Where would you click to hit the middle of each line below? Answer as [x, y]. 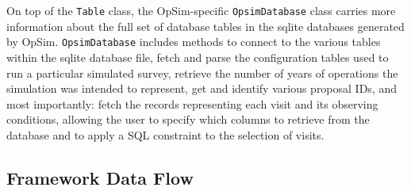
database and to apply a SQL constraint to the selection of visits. [165, 134]
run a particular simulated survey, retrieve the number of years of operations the [202, 73]
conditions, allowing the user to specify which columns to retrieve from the [188, 119]
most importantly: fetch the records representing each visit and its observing [192, 103]
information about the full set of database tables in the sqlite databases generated [205, 26]
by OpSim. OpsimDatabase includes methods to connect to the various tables [194, 42]
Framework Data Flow [100, 177]
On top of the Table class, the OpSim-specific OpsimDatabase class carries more [201, 10]
